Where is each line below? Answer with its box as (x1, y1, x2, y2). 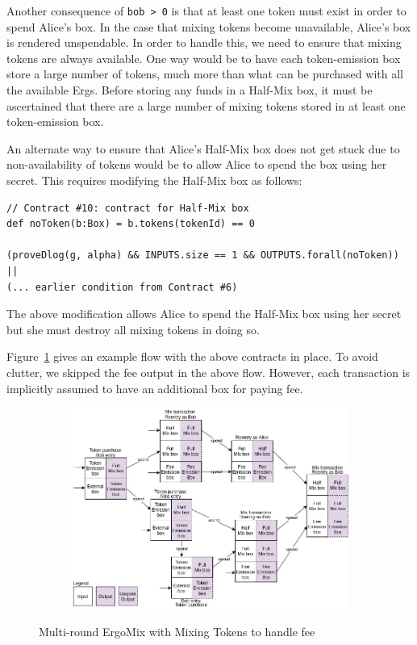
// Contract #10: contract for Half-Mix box (6, 202, 249, 214)
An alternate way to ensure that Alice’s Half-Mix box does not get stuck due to (6, 140, 400, 157)
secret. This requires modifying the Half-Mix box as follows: (6, 172, 302, 188)
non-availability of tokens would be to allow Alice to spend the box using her (6, 156, 387, 173)
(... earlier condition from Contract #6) (6, 281, 238, 293)
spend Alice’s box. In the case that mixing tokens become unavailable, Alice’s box (6, 18, 411, 35)
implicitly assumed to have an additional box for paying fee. (6, 379, 303, 396)
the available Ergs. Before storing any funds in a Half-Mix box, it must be (6, 82, 373, 98)
